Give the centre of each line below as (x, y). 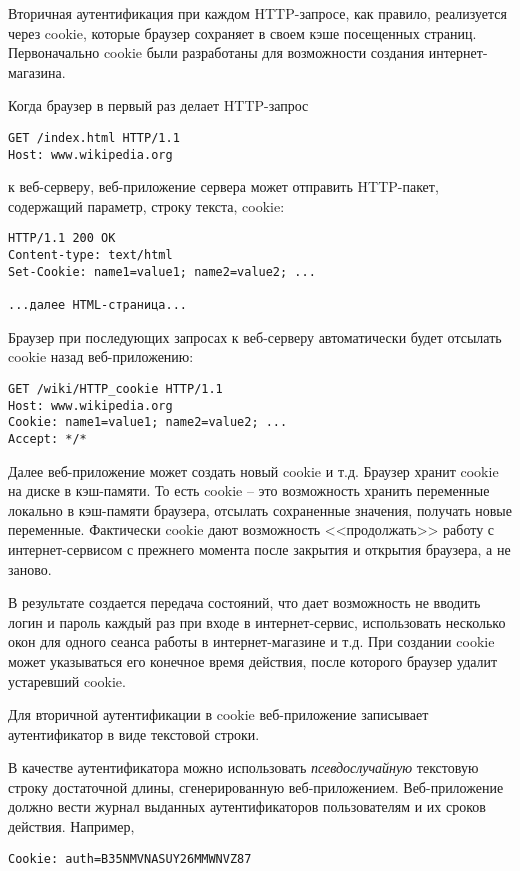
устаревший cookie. (67, 680)
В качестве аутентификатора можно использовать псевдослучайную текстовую (243, 767)
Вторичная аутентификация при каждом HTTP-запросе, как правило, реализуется (257, 13)
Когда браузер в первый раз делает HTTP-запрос (158, 105)
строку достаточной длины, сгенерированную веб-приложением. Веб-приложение (256, 786)
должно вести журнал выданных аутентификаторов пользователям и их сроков (247, 806)
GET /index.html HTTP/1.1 (94, 137)
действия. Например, (71, 826)
